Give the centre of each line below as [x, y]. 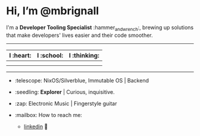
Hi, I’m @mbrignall [53, 11]
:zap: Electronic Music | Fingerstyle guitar [66, 103]
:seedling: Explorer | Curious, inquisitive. [65, 92]
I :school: [50, 55]
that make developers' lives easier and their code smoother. [79, 35]
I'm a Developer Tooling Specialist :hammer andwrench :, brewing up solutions [100, 28]
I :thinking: [84, 55]
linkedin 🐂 [36, 126]
